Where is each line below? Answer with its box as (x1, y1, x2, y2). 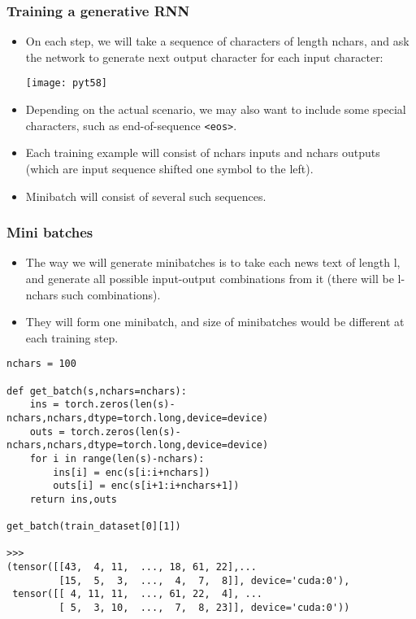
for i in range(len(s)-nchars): (29, 452, 205, 464)
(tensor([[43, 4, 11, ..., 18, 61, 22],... (6, 561, 257, 573)
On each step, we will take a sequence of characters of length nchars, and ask (25, 33, 409, 50)
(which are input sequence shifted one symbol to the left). (25, 159, 314, 177)
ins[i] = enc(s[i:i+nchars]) (53, 466, 210, 478)
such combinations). (61, 286, 161, 303)
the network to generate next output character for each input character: (25, 48, 383, 65)
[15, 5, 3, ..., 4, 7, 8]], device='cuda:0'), (58, 574, 350, 586)
